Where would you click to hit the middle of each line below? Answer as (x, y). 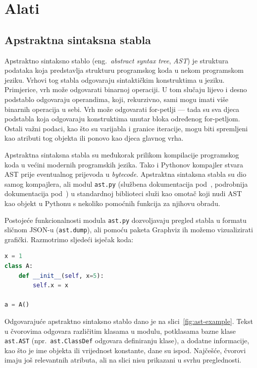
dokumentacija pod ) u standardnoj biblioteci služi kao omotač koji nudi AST (123, 193)
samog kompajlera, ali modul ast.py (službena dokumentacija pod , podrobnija (126, 184)
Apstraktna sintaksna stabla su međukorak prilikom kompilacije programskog (122, 154)
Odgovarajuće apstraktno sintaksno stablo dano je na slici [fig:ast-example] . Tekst (129, 321)
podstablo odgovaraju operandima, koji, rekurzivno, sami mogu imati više (116, 99)
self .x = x (51, 286)
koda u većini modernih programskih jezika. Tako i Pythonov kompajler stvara (124, 164)
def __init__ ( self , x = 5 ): (61, 276)
